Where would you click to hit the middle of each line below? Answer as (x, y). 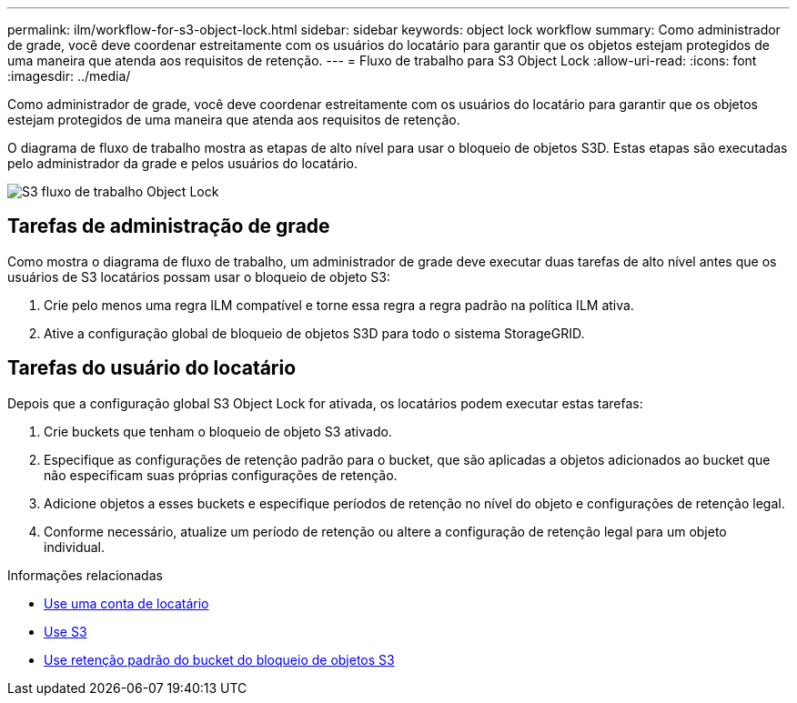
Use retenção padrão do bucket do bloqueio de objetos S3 (219, 659)
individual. (75, 547)
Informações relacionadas (85, 575)
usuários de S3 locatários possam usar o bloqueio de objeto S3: (199, 276)
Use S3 (66, 631)
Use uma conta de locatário (126, 603)
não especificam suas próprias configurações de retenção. (221, 475)
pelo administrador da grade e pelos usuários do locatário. (182, 163)
